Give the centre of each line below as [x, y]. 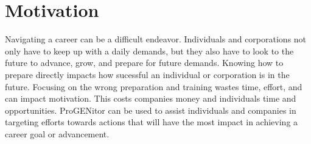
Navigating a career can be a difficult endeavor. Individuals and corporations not [156, 39]
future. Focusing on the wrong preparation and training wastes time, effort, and [154, 86]
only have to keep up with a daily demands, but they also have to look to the [149, 51]
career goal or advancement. [57, 133]
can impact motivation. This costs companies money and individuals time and [151, 98]
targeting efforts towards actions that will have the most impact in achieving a [152, 122]
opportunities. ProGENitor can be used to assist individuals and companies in [151, 110]
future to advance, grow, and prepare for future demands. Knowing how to [144, 63]
